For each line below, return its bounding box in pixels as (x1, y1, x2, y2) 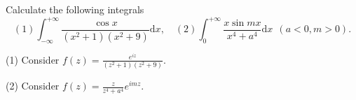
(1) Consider (6, 52, 60, 66)
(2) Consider (6, 78, 60, 93)
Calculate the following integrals (6, 2, 144, 16)
